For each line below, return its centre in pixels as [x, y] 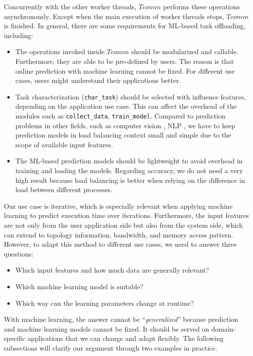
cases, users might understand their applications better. [98, 80]
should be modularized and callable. [185, 51]
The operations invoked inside [60, 51]
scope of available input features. [64, 144]
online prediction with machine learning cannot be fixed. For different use [125, 70]
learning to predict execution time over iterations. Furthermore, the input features [126, 215]
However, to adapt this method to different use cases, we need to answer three [120, 244]
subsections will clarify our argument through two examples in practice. [111, 347]
